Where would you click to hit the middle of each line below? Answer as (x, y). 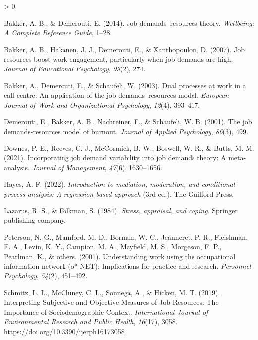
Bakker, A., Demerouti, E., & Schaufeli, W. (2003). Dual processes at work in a (125, 85)
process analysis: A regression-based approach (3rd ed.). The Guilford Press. (119, 193)
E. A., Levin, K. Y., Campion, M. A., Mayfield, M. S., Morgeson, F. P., (113, 246)
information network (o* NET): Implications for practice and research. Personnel (128, 266)
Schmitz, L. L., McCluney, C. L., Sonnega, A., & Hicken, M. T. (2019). (112, 292)
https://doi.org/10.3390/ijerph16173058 (64, 331)
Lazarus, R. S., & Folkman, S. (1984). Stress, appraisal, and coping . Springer (121, 210)
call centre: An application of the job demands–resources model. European (117, 95)
